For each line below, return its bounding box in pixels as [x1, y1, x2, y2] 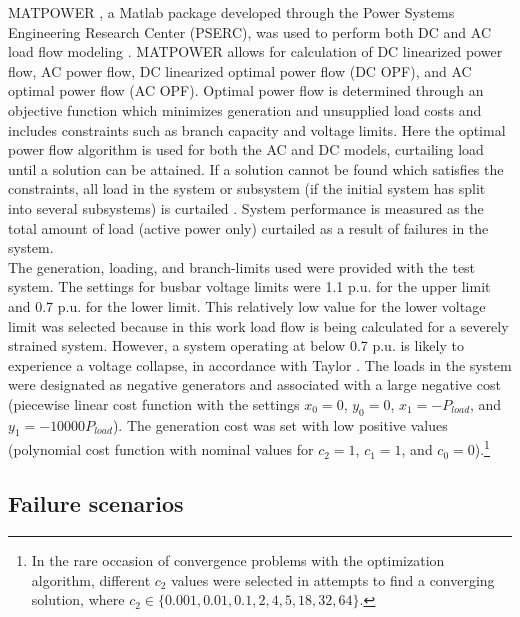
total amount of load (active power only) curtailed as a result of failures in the [8, 217, 489, 238]
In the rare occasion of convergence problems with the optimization [31, 549, 445, 570]
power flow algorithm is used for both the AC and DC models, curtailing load [8, 139, 484, 160]
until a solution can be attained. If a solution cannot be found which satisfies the [8, 158, 504, 179]
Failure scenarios [8, 488, 184, 519]
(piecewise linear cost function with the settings [8, 393, 300, 414]
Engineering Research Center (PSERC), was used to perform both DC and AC [8, 21, 492, 42]
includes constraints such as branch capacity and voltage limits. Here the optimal [8, 119, 506, 140]
